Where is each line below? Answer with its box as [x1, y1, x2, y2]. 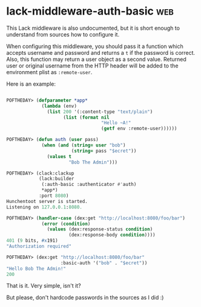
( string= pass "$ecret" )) [71, 148, 137, 154]
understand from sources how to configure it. [6, 30, 120, 38]
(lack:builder [38, 176, 74, 182]
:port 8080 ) [38, 193, 69, 199]
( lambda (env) [41, 103, 77, 109]
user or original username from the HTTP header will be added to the [6, 62, 179, 69]
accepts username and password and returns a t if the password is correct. [6, 49, 196, 56]
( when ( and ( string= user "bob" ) [41, 142, 126, 148]
